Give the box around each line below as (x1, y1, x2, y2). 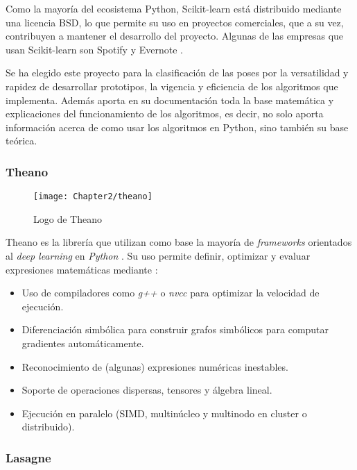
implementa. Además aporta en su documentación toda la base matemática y (6, 92, 334, 107)
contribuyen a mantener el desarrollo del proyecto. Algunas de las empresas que (6, 28, 344, 43)
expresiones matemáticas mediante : (6, 262, 158, 276)
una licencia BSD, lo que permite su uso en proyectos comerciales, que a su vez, (6, 15, 344, 29)
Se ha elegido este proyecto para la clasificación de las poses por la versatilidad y (6, 65, 349, 80)
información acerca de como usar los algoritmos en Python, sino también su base (6, 119, 349, 134)
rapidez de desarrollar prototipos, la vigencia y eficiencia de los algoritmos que (6, 78, 338, 93)
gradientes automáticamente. (21, 335, 144, 350)
